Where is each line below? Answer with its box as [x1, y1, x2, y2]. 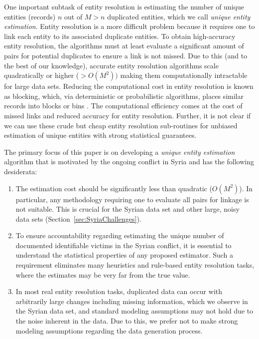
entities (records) [4, 11, 56, 21]
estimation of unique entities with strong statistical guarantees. [4, 130, 197, 140]
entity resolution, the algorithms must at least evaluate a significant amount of [4, 40, 244, 51]
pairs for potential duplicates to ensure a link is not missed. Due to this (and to [4, 50, 248, 60]
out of [64, 11, 83, 21]
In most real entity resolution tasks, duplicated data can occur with [15, 286, 222, 297]
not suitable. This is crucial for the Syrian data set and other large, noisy [15, 204, 240, 214]
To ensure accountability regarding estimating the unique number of [15, 230, 224, 241]
